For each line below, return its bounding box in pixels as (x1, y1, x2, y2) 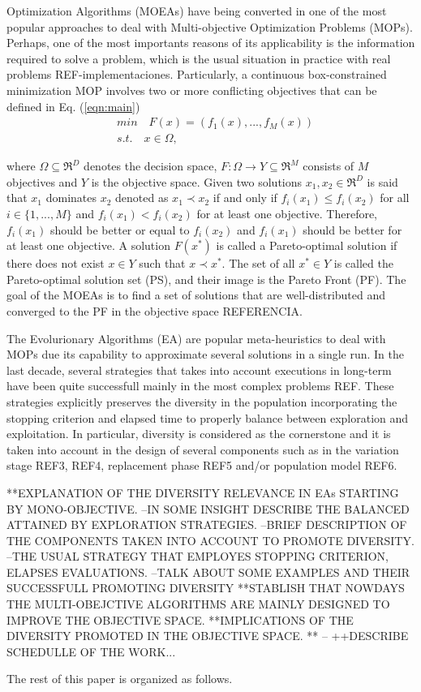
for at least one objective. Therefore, (196, 205, 378, 221)
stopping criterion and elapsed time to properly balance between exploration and (6, 409, 409, 426)
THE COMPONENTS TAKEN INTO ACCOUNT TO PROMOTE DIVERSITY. (6, 531, 415, 548)
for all (380, 189, 410, 206)
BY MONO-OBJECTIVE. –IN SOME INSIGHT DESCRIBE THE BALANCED (6, 500, 410, 517)
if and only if (213, 189, 277, 206)
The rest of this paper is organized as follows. (6, 670, 233, 687)
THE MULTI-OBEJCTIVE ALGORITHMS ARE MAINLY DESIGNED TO (6, 595, 390, 612)
